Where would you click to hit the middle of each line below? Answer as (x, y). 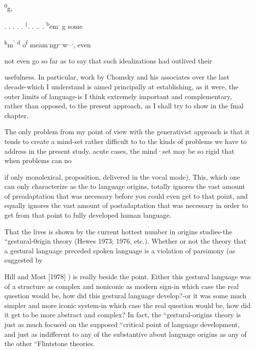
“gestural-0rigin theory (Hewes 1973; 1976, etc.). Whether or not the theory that (126, 241)
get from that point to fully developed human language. (88, 215)
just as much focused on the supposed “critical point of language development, (122, 324)
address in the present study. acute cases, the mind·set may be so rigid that (119, 151)
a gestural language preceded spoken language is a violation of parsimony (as (120, 250)
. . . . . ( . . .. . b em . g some (44, 25)
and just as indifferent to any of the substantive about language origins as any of (126, 334)
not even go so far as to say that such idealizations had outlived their (108, 60)
